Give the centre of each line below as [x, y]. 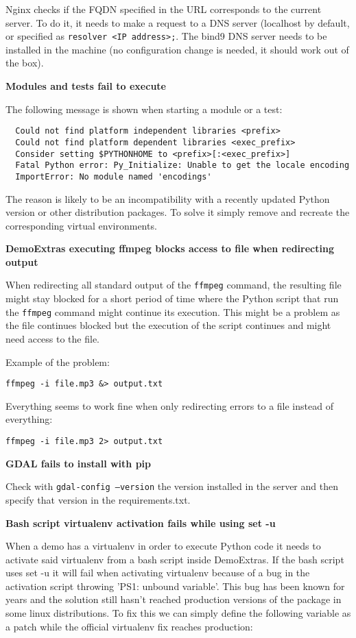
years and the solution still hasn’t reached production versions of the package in [174, 599]
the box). [25, 63]
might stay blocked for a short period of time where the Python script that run [172, 298]
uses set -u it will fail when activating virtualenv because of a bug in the [158, 573]
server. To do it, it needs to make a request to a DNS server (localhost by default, [178, 22]
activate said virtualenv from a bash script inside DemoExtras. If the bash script [175, 559]
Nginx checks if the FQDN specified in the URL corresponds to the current [164, 9]
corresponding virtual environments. [81, 225]
